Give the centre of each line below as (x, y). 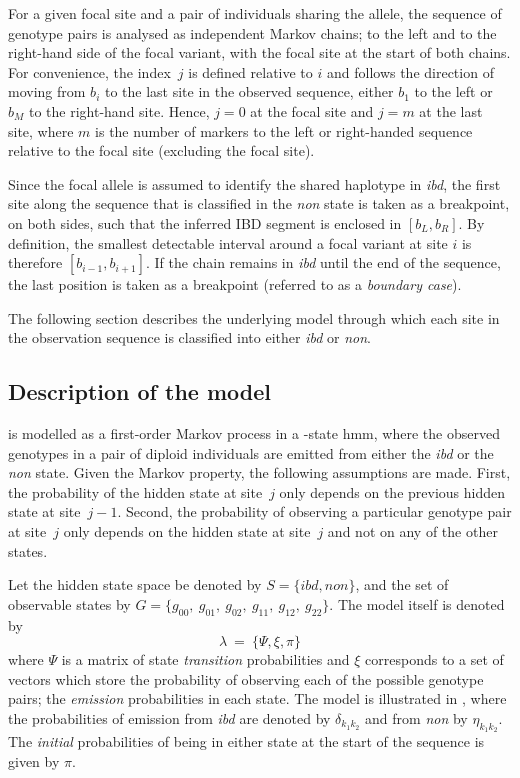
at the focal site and (312, 110)
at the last (451, 110)
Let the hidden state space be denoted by (135, 584)
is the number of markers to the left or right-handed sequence (284, 130)
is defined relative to (250, 71)
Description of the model (140, 391)
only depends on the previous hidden (392, 491)
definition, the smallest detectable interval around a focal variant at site (228, 242)
